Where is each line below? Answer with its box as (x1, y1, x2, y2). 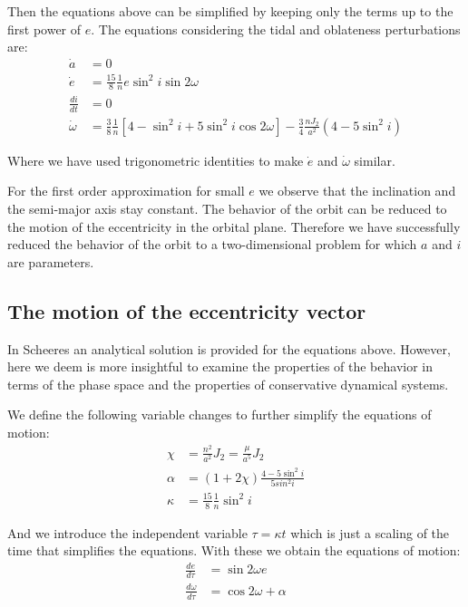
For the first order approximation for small (7, 181, 245, 200)
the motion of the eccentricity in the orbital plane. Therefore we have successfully (7, 217, 461, 236)
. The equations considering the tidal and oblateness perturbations (91, 19, 461, 38)
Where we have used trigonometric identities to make (7, 150, 304, 169)
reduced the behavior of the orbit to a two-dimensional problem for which (7, 235, 417, 254)
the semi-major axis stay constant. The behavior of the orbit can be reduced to (7, 199, 447, 217)
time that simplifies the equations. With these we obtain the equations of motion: (7, 541, 461, 560)
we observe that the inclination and (258, 181, 456, 200)
